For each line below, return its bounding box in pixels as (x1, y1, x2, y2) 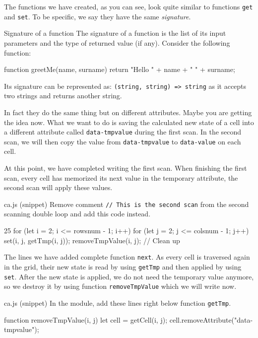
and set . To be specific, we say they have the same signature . (4, 11, 191, 21)
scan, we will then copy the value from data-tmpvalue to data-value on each (4, 136, 241, 146)
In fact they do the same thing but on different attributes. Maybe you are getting (4, 107, 252, 117)
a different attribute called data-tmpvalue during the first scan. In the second (4, 127, 242, 137)
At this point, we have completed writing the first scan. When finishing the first (4, 163, 247, 173)
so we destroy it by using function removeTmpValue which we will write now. (4, 281, 237, 291)
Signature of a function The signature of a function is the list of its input (4, 28, 226, 38)
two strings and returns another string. (4, 90, 122, 101)
